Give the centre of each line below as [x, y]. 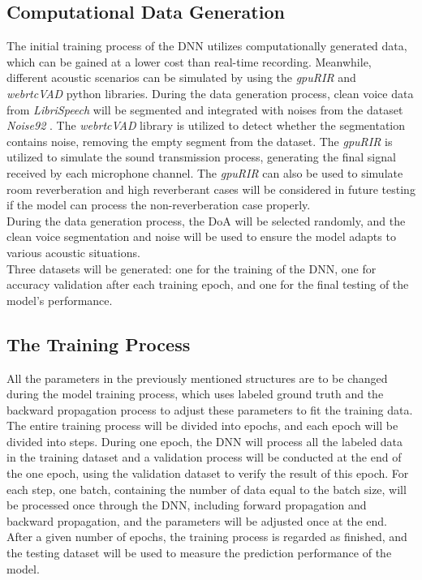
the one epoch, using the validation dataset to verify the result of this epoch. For [208, 473]
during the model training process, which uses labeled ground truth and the [195, 394]
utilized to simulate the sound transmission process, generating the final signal [201, 157]
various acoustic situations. [73, 252]
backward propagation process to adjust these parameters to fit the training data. [210, 409]
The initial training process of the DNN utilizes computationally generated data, [207, 46]
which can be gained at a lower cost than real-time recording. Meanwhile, [189, 61]
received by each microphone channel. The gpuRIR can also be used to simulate [205, 172]
